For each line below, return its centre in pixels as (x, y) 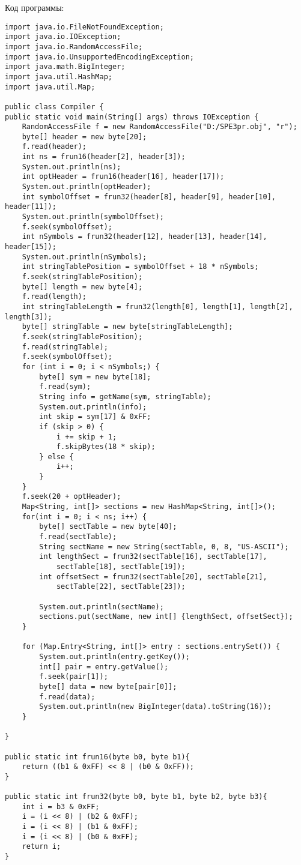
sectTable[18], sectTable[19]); (121, 567)
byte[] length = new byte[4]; (82, 287)
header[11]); (31, 207)
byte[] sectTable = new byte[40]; (108, 527)
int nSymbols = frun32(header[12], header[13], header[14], (144, 237)
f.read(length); (54, 297)
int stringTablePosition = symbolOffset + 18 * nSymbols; (140, 267)
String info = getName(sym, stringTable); (125, 396)
